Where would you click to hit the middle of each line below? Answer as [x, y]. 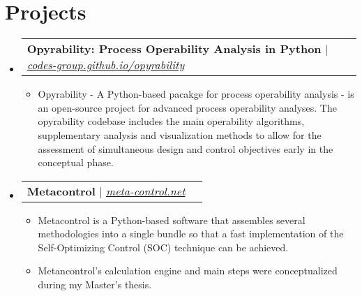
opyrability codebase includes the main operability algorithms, [171, 121]
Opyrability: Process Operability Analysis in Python [174, 49]
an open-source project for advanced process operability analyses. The [187, 107]
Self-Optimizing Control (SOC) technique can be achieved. [163, 247]
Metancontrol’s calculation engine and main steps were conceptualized [188, 271]
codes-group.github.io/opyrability [106, 65]
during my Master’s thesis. [95, 284]
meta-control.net [146, 191]
